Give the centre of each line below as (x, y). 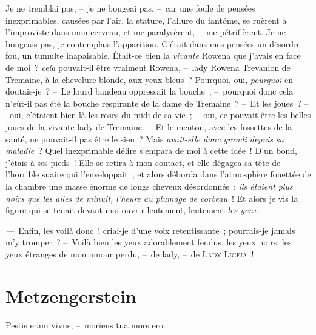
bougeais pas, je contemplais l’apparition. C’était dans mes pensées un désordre (153, 43)
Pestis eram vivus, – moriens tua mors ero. (86, 324)
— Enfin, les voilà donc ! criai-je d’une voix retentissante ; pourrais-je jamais (150, 230)
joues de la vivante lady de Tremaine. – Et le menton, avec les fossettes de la (149, 126)
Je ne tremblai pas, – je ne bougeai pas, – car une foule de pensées (130, 8)
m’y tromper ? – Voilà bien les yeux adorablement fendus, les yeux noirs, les (149, 242)
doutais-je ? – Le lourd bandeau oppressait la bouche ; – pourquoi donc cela (150, 91)
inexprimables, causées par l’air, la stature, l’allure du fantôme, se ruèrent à (146, 20)
